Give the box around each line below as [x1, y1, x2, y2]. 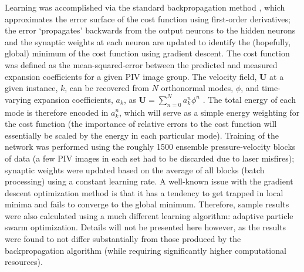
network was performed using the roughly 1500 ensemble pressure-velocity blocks [5, 140, 296, 153]
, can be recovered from [65, 82, 149, 94]
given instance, [5, 82, 58, 94]
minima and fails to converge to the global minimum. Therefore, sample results [5, 198, 289, 210]
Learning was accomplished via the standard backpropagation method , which [5, 1, 285, 13]
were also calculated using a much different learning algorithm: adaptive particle [5, 209, 293, 221]
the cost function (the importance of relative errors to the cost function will [5, 117, 277, 130]
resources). [5, 256, 43, 268]
